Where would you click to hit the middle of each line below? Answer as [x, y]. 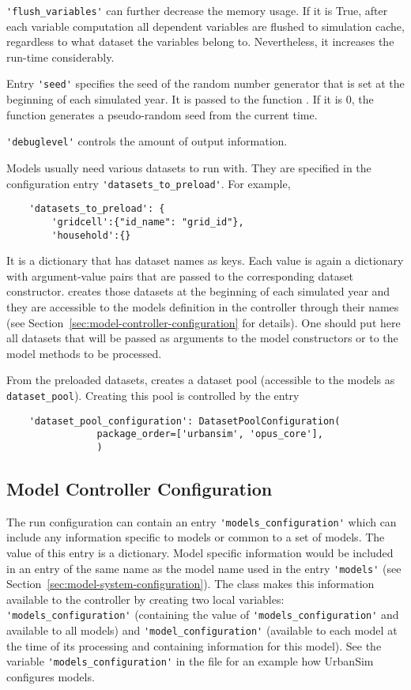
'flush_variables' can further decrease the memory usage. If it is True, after [197, 10]
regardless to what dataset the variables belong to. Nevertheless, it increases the [200, 41]
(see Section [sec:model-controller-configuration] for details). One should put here [204, 322]
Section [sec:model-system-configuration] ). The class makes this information [190, 584]
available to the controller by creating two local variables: [145, 599]
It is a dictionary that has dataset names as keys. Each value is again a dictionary [205, 260]
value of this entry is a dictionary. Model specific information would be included [200, 552]
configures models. [51, 676]
